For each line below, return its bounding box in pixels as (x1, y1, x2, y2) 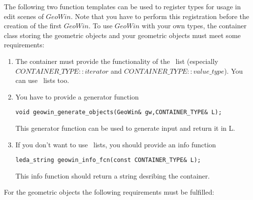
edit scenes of (4, 11, 44, 21)
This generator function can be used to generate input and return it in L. (15, 123, 235, 133)
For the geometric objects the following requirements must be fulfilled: (4, 187, 214, 197)
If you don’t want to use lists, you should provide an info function (15, 139, 216, 149)
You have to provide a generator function (15, 91, 139, 101)
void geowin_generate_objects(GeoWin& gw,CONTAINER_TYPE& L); (15, 109, 222, 116)
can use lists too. (15, 75, 69, 85)
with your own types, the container (142, 20, 247, 31)
